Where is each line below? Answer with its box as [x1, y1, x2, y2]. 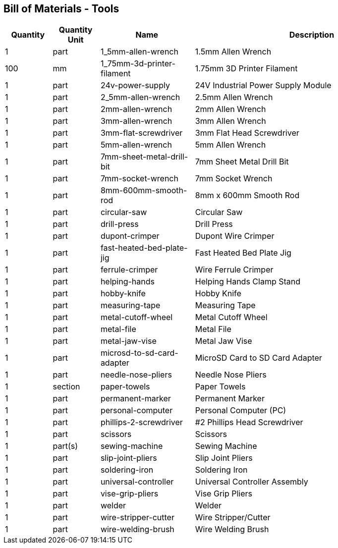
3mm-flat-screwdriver [100, 128, 183, 138]
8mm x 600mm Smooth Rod [195, 190, 300, 201]
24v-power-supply [100, 80, 170, 91]
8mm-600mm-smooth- [100, 185, 187, 196]
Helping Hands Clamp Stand [195, 276, 301, 287]
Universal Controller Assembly [195, 477, 308, 487]
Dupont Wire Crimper [195, 231, 275, 241]
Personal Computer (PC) [195, 405, 286, 416]
